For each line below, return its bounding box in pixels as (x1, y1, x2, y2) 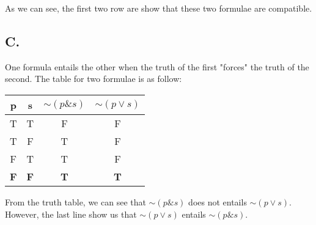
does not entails (188, 195, 247, 208)
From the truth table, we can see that (5, 195, 146, 208)
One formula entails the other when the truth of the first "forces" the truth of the (5, 60, 309, 73)
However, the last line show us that (5, 207, 137, 220)
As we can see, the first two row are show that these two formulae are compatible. (5, 2, 312, 14)
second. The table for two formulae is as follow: (5, 72, 182, 85)
